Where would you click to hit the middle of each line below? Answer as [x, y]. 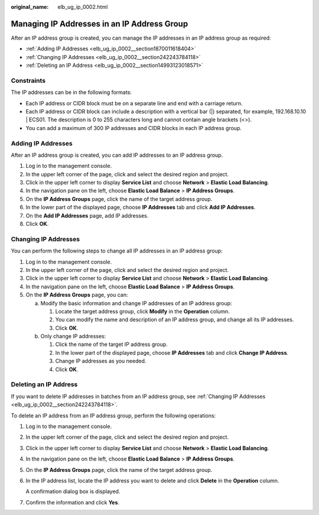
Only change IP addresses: [73, 336]
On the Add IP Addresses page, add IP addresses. [87, 215]
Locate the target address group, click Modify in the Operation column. [142, 311]
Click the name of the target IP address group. [111, 344]
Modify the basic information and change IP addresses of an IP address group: [136, 303]
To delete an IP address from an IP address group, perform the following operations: [113, 415]
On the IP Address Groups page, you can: [77, 295]
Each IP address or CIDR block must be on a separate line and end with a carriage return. [134, 103]
